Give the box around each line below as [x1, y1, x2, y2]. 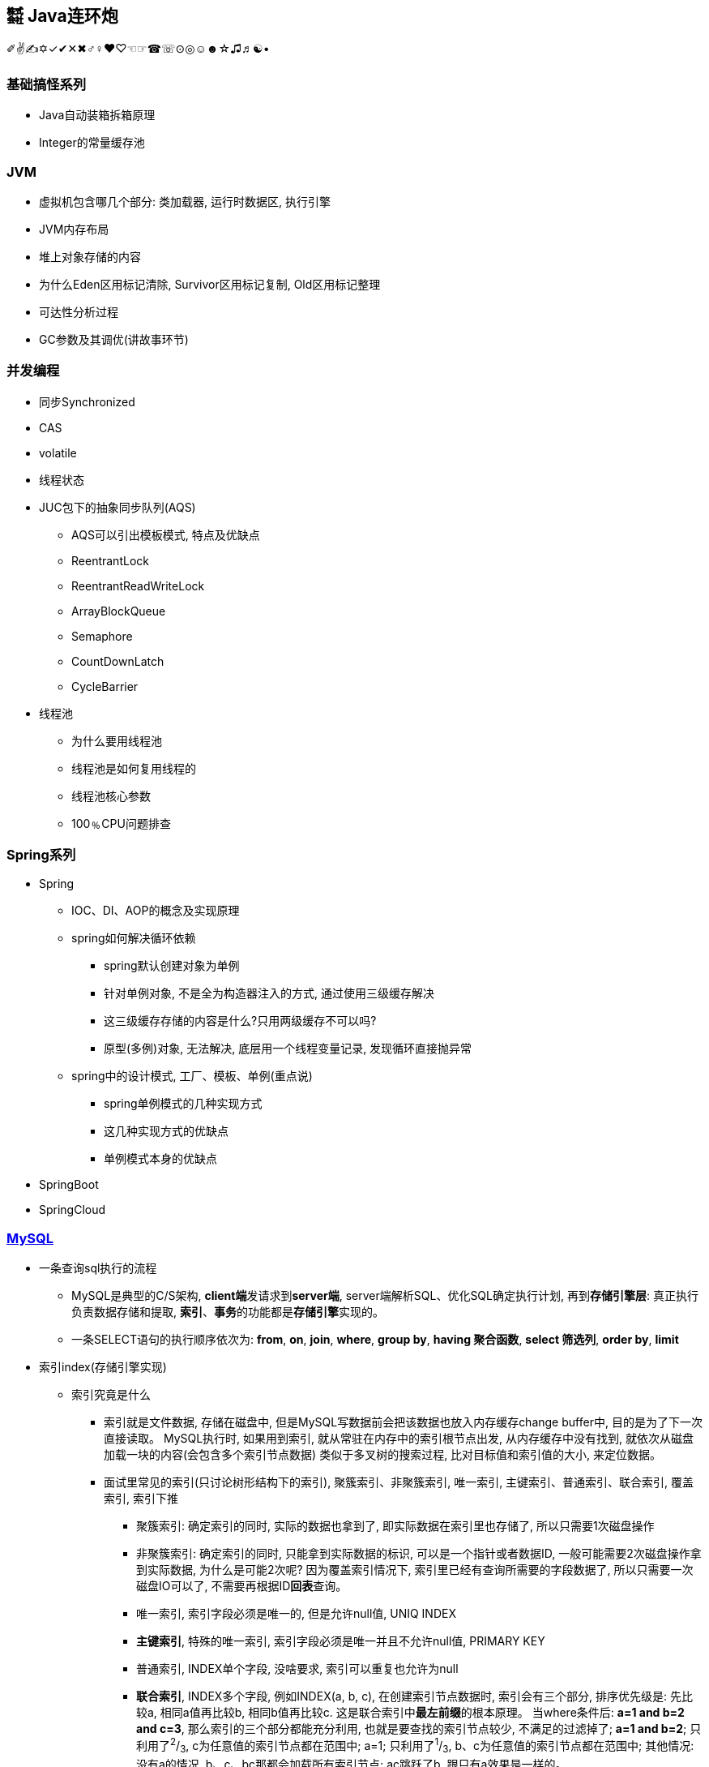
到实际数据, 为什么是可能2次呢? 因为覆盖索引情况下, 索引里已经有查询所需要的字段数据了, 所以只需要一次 [136, 1563, 694, 1577]
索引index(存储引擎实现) [39, 1360, 167, 1375]
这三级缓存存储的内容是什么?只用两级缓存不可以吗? [104, 1014, 377, 1028]
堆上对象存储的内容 [39, 249, 141, 264]
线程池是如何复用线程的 [71, 761, 196, 775]
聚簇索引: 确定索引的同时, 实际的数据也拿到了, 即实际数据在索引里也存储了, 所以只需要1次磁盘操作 [136, 1519, 655, 1533]
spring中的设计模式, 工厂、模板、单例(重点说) [71, 1069, 313, 1083]
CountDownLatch [71, 654, 164, 668]
